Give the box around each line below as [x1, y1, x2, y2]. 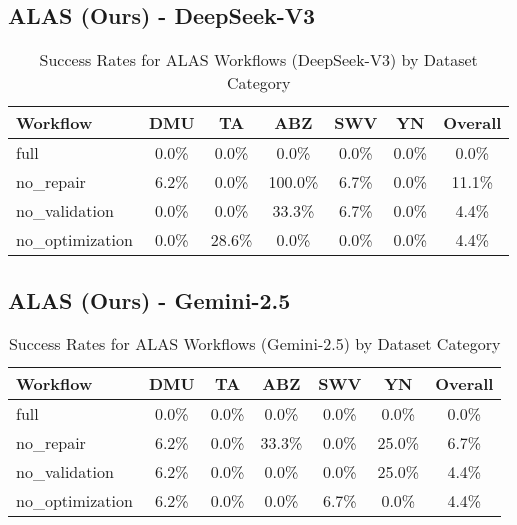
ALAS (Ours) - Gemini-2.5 [8, 284, 291, 315]
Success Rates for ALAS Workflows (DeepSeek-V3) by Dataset [39, 48, 478, 72]
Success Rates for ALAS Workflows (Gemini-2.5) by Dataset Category [8, 332, 501, 356]
